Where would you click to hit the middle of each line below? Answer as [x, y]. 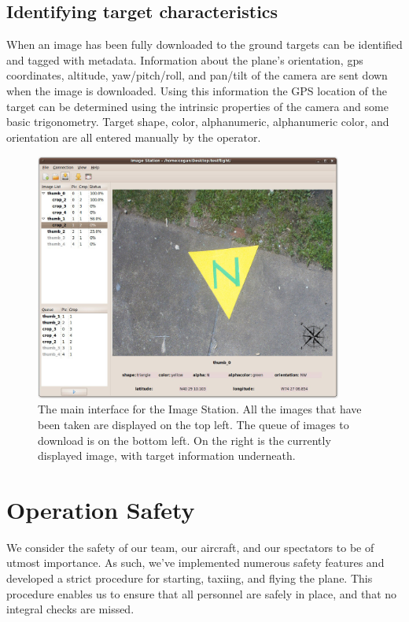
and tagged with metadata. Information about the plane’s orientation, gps [185, 59]
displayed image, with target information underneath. [167, 455]
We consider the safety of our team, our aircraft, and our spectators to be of [190, 547]
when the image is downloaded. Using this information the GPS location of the [197, 90]
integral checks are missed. [70, 609]
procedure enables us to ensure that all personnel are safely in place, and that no [202, 593]
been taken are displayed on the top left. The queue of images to [193, 424]
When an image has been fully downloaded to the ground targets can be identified [204, 44]
